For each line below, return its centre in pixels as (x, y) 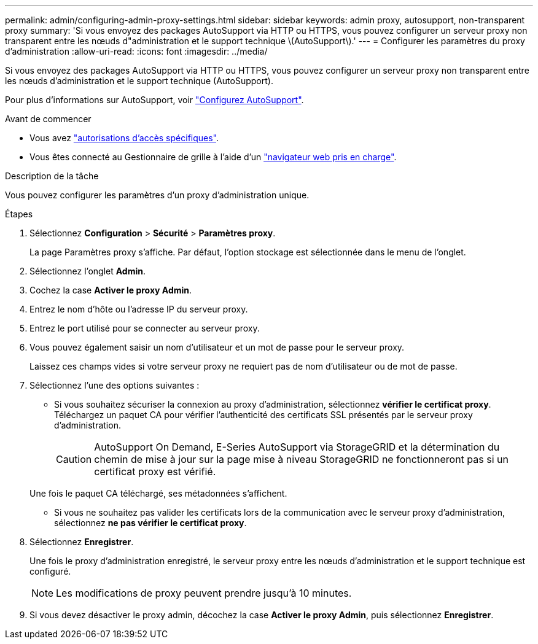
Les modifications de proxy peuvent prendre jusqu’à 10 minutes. (204, 593)
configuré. (50, 571)
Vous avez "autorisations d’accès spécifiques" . (124, 138)
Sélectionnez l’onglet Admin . (88, 271)
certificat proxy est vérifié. (155, 471)
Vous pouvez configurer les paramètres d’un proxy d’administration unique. (157, 195)
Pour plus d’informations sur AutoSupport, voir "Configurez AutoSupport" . (154, 100)
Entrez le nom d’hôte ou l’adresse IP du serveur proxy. (139, 309)
